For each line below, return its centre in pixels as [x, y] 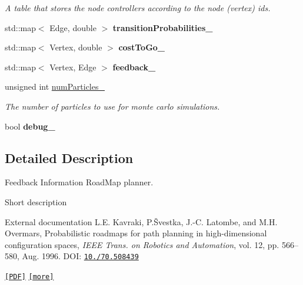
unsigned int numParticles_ [55, 86]
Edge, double [73, 27]
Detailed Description [69, 157]
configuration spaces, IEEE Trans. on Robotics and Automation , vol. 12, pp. [142, 244]
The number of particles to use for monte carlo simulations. [112, 106]
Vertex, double [76, 47]
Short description [36, 201]
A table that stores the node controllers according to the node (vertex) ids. [138, 8]
